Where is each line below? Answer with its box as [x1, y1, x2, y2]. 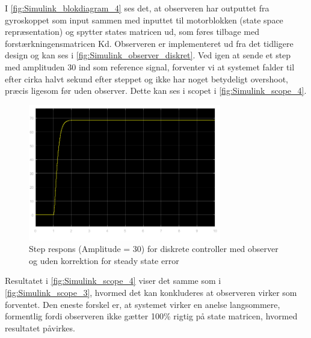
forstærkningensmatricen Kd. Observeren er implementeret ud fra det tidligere [5, 37, 294, 49]
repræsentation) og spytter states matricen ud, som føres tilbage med [5, 25, 259, 38]
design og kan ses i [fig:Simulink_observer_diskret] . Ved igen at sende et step [5, 49, 291, 61]
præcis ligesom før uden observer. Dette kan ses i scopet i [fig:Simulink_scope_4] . [5, 84, 307, 97]
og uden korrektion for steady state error [29, 254, 179, 266]
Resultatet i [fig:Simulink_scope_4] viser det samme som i [5, 274, 221, 287]
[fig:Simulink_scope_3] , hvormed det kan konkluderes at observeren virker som [5, 286, 297, 298]
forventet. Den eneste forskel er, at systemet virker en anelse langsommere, [5, 298, 280, 310]
